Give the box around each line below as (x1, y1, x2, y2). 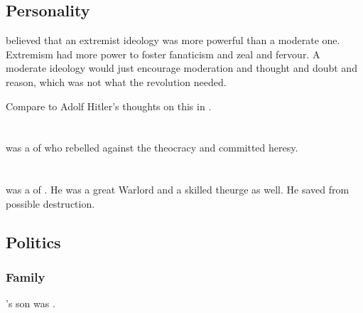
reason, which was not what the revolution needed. (6, 74, 227, 89)
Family (6, 268, 45, 286)
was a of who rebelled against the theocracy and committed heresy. (6, 140, 298, 155)
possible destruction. (6, 196, 95, 211)
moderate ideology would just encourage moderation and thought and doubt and (6, 60, 357, 75)
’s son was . (6, 296, 55, 311)
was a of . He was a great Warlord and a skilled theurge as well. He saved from (6, 182, 350, 197)
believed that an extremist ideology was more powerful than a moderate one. (6, 33, 340, 48)
